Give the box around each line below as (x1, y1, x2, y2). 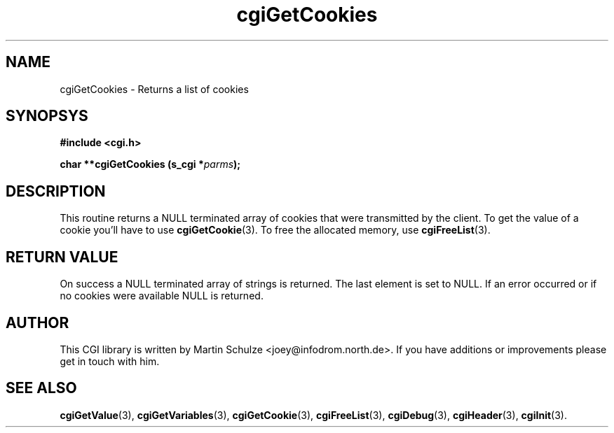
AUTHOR (6, 313, 69, 332)
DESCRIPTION (6, 182, 106, 200)
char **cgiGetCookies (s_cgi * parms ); (60, 158, 241, 171)
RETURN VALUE (6, 248, 118, 266)
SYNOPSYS (6, 107, 88, 125)
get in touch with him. (60, 355, 160, 367)
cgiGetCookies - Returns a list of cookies (60, 83, 249, 95)
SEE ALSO (6, 379, 77, 397)
